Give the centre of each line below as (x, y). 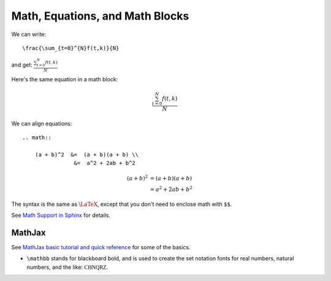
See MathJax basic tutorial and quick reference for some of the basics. (101, 247)
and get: (22, 65)
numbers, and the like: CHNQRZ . (67, 267)
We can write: (29, 34)
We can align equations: (42, 123)
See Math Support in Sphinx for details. (61, 215)
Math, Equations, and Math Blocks (100, 16)
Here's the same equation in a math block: (65, 79)
